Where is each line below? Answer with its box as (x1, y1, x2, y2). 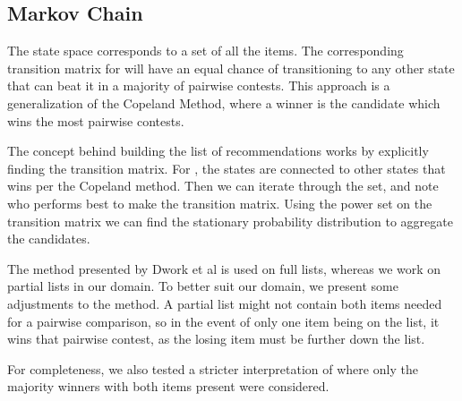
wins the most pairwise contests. (7, 111, 184, 130)
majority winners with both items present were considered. (7, 377, 329, 396)
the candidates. (7, 229, 90, 248)
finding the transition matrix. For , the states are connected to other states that (7, 158, 446, 177)
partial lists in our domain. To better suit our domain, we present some (7, 277, 398, 295)
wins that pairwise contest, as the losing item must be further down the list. (7, 329, 425, 348)
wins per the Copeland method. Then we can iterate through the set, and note (7, 176, 439, 195)
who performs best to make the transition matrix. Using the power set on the (7, 193, 432, 212)
